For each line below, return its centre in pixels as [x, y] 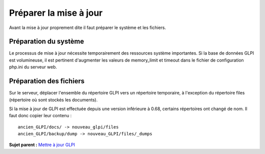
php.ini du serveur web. [33, 67]
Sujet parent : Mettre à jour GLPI [42, 145]
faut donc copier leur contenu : [40, 116]
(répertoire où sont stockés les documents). [53, 100]
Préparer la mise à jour [56, 13]
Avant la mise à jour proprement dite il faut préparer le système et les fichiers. [88, 28]
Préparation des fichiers [47, 81]
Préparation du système [47, 42]
